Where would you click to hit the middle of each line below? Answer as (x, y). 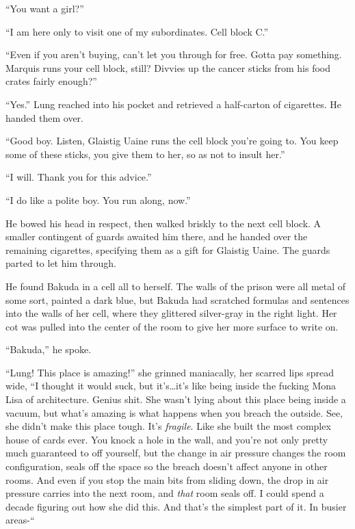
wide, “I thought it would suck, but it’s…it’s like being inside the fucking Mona (171, 386)
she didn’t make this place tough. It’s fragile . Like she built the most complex (168, 426)
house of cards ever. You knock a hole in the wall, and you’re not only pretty (167, 439)
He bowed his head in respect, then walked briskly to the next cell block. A (163, 223)
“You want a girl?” (45, 8)
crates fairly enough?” (51, 81)
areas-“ (20, 520)
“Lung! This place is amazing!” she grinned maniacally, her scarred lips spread (170, 372)
